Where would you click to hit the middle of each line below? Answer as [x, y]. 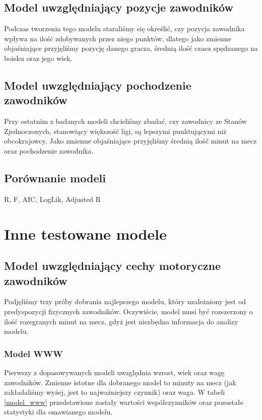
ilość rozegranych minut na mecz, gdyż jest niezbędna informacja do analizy [121, 321]
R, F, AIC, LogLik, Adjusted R [52, 199]
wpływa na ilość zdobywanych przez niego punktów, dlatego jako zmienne [118, 38]
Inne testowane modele [85, 233]
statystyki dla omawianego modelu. [58, 412]
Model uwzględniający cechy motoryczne [112, 266]
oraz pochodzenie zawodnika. [49, 150]
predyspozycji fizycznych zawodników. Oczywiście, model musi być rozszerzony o [128, 311]
